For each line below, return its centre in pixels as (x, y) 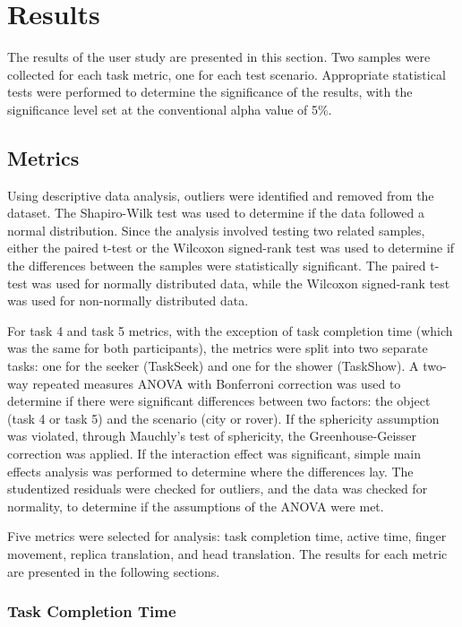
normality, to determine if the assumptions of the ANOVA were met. (196, 506)
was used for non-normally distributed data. (128, 301)
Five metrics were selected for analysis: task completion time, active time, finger (227, 536)
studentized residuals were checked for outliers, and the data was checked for (218, 489)
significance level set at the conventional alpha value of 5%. (170, 109)
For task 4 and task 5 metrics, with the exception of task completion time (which (230, 330)
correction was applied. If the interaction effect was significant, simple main (214, 454)
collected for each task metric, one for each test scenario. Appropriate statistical (227, 74)
